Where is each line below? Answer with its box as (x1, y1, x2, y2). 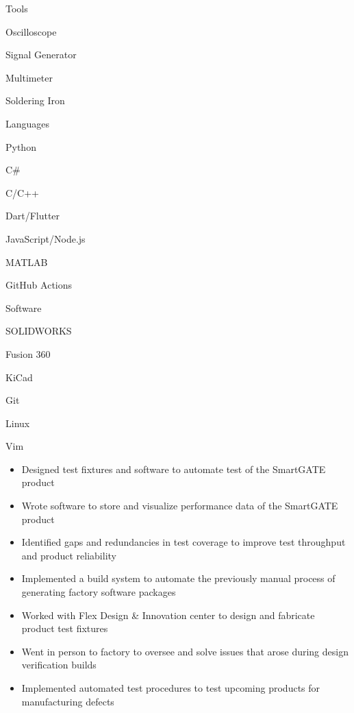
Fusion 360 (5, 346, 51, 361)
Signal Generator (5, 47, 77, 62)
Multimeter (5, 70, 53, 84)
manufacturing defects (21, 694, 114, 708)
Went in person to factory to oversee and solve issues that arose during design (21, 644, 349, 658)
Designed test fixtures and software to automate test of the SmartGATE (21, 461, 326, 476)
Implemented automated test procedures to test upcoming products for (21, 681, 320, 694)
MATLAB (5, 254, 48, 269)
